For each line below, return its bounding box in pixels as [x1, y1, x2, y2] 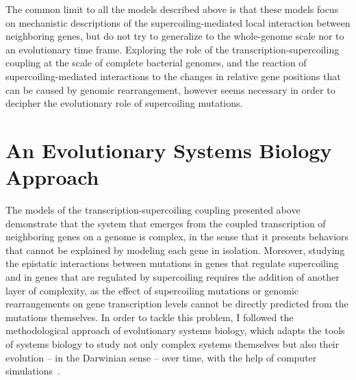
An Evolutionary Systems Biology [5, 136, 332, 164]
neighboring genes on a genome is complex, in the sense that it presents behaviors [5, 229, 349, 244]
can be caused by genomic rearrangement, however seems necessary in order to [5, 82, 335, 97]
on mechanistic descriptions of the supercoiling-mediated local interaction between [5, 15, 351, 29]
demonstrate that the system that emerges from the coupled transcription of [5, 216, 326, 230]
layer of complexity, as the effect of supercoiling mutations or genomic [5, 283, 299, 297]
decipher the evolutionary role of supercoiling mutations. [5, 96, 243, 110]
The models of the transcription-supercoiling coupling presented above [5, 203, 301, 217]
